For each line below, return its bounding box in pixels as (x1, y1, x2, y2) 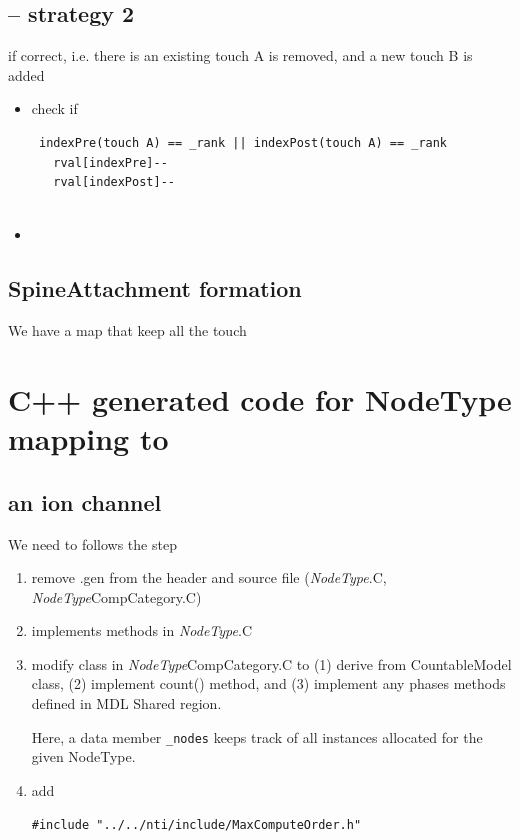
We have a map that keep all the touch (8, 320, 247, 341)
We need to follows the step (8, 533, 177, 554)
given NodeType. (31, 746, 136, 767)
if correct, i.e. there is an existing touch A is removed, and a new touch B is (8, 45, 473, 66)
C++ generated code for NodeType (8, 378, 512, 419)
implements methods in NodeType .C (31, 620, 253, 641)
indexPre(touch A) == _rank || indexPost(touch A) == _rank (38, 135, 448, 150)
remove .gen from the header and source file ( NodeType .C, (31, 567, 387, 588)
